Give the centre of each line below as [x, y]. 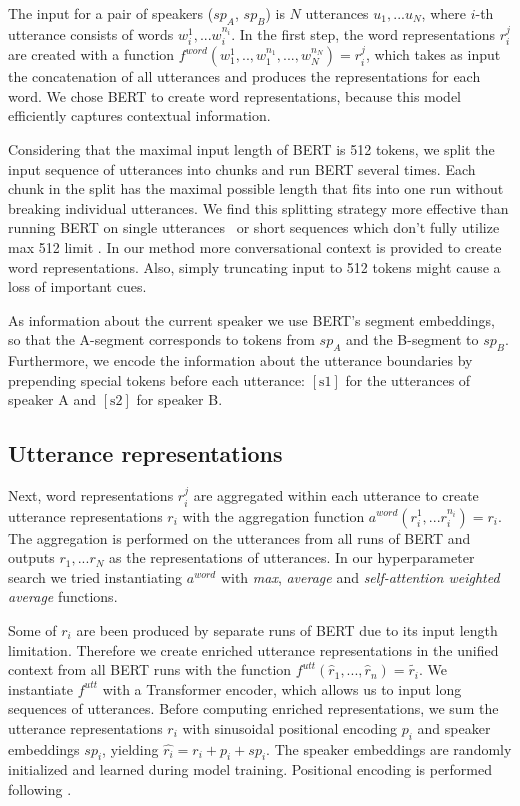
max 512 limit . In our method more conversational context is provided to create [255, 246]
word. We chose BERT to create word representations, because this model [235, 95]
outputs [31, 557]
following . [40, 789]
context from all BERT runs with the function [150, 669]
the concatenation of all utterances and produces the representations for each [244, 76]
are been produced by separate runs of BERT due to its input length [287, 629]
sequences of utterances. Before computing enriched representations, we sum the [253, 708]
